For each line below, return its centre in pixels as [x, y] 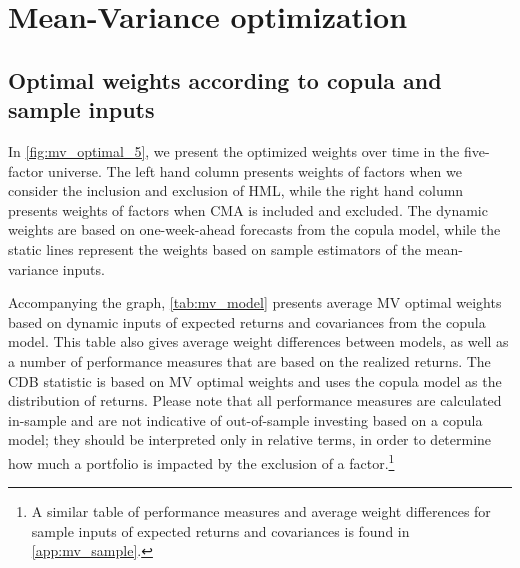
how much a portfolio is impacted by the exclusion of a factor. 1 [201, 461]
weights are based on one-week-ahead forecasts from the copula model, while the [254, 229]
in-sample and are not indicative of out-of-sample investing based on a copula [245, 419]
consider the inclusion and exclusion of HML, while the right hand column [236, 190]
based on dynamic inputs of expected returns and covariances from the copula [247, 321]
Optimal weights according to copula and [225, 79]
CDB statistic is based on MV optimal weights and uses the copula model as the [255, 380]
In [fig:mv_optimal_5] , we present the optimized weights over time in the [234, 150]
